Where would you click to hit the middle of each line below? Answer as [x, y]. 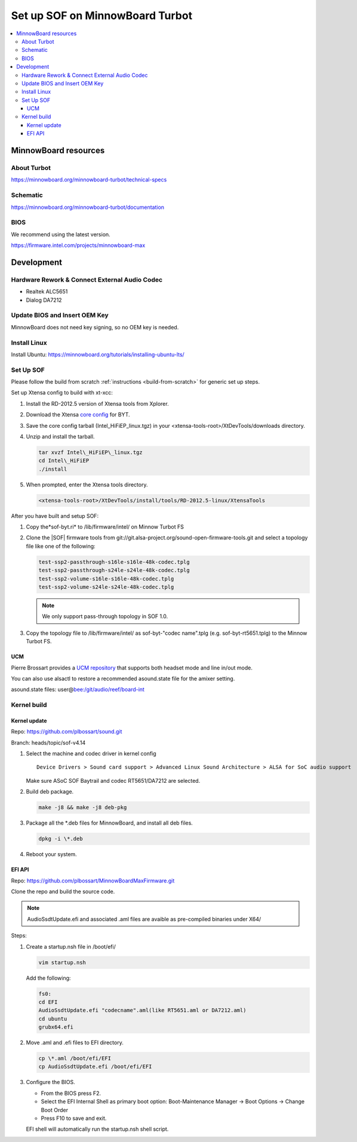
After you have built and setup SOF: [55, 516]
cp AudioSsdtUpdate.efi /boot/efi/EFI [95, 1067]
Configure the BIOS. [51, 1082]
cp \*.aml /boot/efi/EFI [75, 1058]
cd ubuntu [53, 1018]
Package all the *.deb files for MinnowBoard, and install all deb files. [110, 823]
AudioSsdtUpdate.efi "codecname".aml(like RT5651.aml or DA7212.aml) [142, 1010]
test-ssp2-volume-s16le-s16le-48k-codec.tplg [106, 578]
